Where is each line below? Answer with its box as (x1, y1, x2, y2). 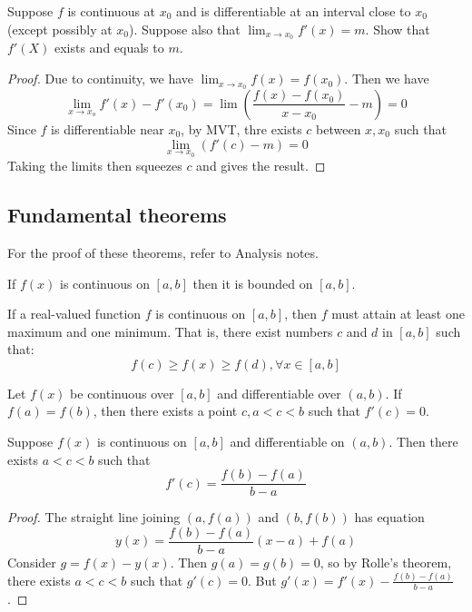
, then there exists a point (93, 401, 238, 420)
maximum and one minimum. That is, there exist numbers (7, 321, 333, 341)
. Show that (365, 19, 430, 38)
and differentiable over (217, 383, 341, 402)
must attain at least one (331, 304, 465, 323)
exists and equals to (54, 38, 164, 57)
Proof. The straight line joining (7, 508, 181, 527)
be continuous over (70, 383, 174, 402)
